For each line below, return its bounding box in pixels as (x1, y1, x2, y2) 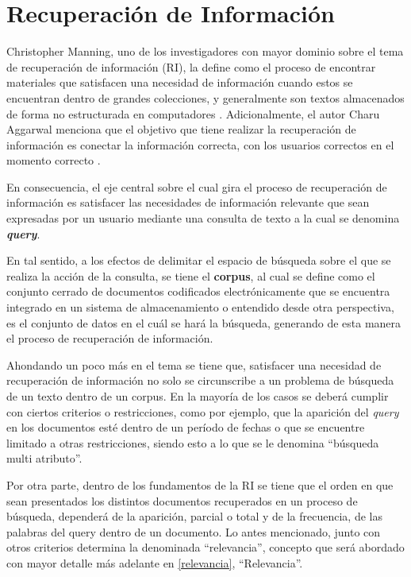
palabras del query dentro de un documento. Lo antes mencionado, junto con (6, 523, 381, 540)
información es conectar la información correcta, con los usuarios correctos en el (6, 136, 394, 153)
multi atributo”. (6, 450, 83, 467)
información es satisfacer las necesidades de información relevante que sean (6, 194, 370, 211)
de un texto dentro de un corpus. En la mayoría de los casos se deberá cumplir (6, 388, 389, 404)
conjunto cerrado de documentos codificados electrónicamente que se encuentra (6, 283, 390, 300)
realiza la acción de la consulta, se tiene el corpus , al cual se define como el (6, 267, 375, 284)
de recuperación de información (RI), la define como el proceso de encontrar (6, 58, 376, 75)
